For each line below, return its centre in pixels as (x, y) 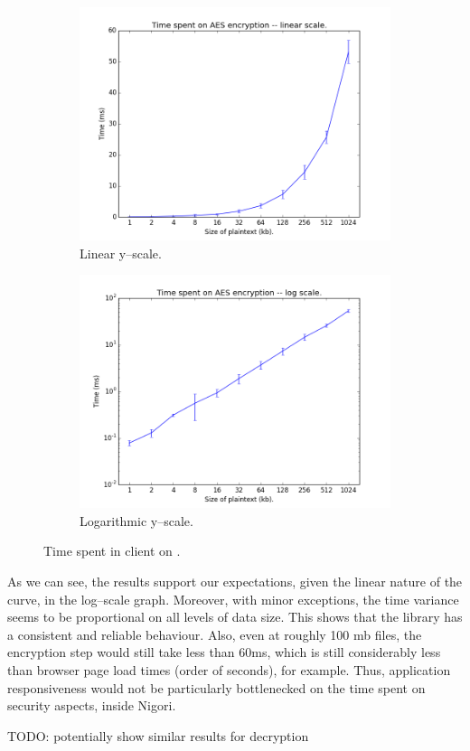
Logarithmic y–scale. (136, 520)
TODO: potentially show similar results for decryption (158, 735)
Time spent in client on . (112, 551)
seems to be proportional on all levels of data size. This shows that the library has (235, 617)
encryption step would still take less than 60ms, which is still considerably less (224, 652)
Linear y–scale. (121, 253)
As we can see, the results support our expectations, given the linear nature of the (235, 581)
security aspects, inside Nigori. (92, 705)
